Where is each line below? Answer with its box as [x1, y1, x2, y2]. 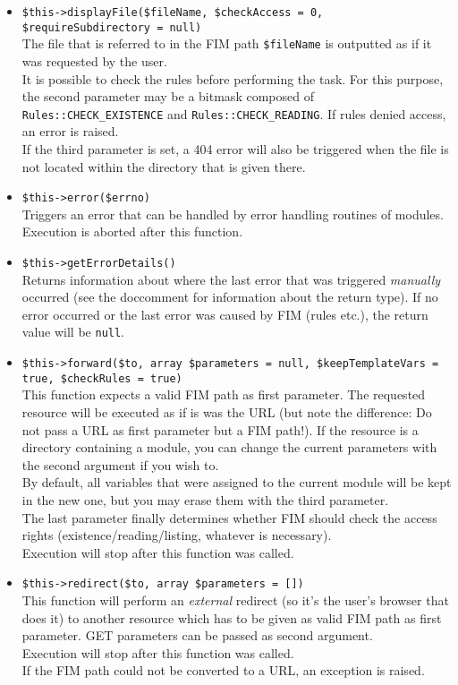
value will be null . [21, 322, 125, 341]
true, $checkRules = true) [21, 372, 182, 385]
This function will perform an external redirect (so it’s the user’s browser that [21, 591, 449, 610]
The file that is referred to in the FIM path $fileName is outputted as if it [21, 34, 432, 53]
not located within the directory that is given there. [21, 157, 306, 176]
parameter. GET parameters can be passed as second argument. [21, 626, 373, 645]
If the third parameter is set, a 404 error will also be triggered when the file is [21, 140, 449, 158]
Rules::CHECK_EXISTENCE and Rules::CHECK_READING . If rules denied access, [21, 104, 446, 123]
